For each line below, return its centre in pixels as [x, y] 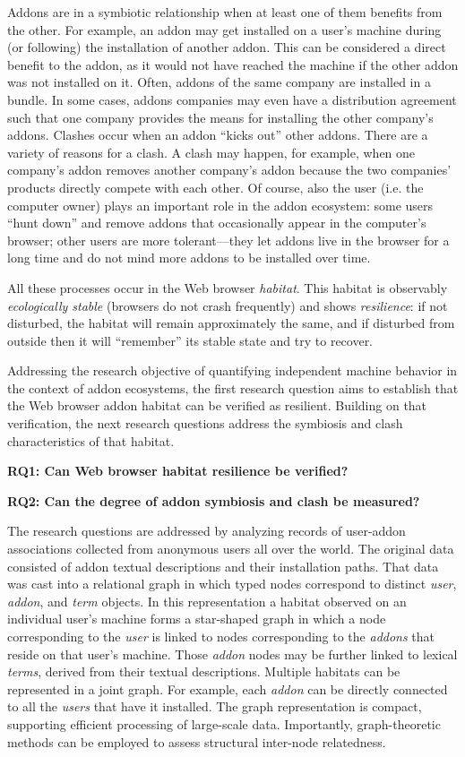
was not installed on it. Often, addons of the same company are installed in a [219, 82]
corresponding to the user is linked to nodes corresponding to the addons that [221, 636]
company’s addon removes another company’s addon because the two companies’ [229, 170]
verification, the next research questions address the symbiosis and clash [205, 423]
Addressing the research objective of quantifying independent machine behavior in [232, 370]
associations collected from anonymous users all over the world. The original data [231, 549]
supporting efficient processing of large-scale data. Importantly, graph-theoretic [224, 723]
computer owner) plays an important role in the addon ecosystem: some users [220, 205]
